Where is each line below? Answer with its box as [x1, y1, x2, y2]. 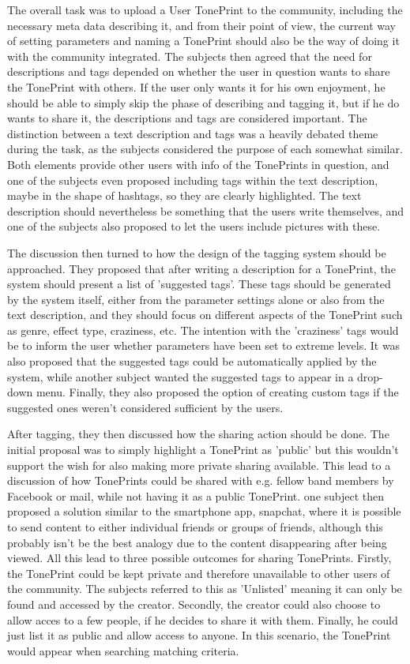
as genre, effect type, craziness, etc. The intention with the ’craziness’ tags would [7, 321, 399, 338]
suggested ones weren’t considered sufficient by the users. [7, 399, 284, 415]
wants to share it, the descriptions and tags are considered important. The [7, 110, 367, 126]
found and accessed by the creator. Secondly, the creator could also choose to [7, 595, 381, 612]
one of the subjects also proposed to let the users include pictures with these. [7, 218, 381, 234]
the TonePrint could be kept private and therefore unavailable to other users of [7, 565, 390, 581]
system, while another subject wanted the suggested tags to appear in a [7, 368, 354, 385]
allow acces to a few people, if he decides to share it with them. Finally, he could [7, 611, 398, 628]
